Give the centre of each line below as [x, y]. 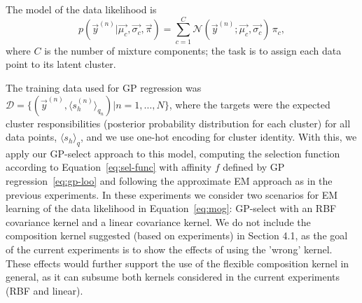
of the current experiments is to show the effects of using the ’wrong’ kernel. [169, 249]
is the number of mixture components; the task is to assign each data [193, 50]
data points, [32, 137]
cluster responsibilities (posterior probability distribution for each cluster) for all [178, 123]
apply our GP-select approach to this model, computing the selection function [173, 153]
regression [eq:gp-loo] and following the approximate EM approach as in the [169, 181]
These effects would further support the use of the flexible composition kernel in [177, 263]
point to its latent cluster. [61, 64]
